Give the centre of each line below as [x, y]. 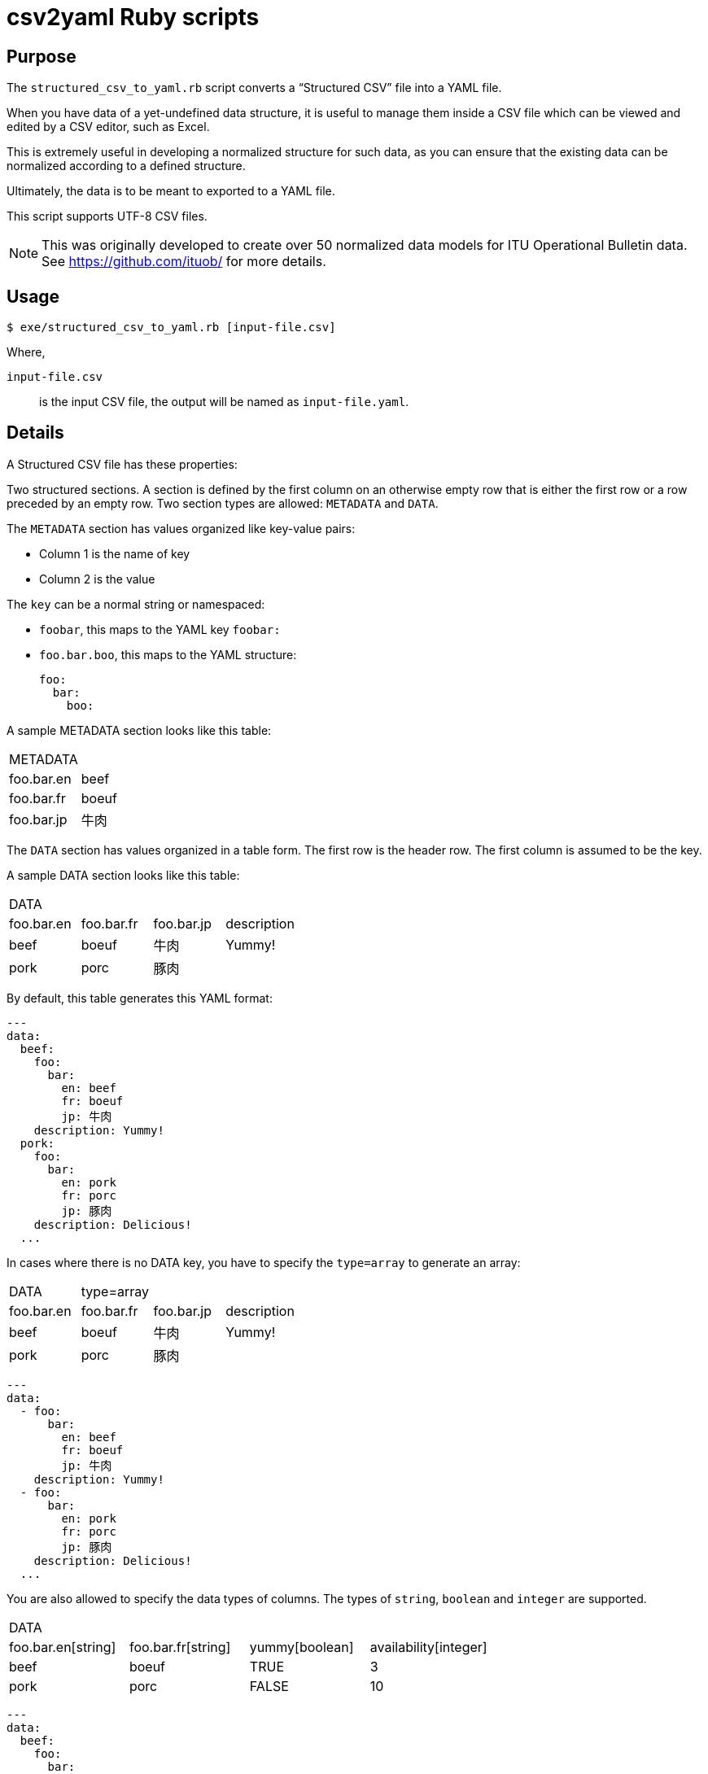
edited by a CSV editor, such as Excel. [108, 127]
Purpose [42, 56]
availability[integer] [428, 1647]
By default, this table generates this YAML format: [140, 998]
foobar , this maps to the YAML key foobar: [160, 629]
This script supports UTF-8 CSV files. [107, 216]
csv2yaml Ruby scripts [133, 17]
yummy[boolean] [302, 1647]
